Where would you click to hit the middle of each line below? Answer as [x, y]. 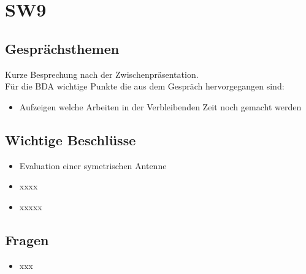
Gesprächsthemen [62, 48]
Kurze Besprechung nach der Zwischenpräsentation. [102, 74]
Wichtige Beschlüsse [71, 139]
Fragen [27, 239]
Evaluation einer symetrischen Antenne [93, 165]
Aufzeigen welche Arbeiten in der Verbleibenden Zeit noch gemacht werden [160, 106]
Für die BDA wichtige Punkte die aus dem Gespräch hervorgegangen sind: [145, 86]
